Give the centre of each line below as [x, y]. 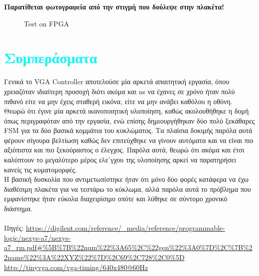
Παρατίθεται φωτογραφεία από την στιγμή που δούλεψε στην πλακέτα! [114, 6]
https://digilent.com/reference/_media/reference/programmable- [126, 228]
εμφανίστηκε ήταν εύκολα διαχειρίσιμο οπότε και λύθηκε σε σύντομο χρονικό [116, 199]
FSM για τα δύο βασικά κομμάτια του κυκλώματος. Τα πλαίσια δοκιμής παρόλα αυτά [128, 130]
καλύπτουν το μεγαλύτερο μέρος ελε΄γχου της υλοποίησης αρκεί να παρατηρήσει [120, 160]
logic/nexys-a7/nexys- [37, 237]
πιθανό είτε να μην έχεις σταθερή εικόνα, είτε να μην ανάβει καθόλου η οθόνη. [118, 101]
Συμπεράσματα [51, 58]
